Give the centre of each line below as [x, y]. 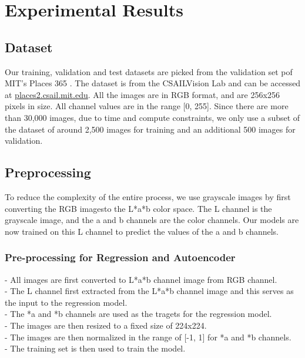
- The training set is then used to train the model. [95, 348]
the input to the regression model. [66, 302]
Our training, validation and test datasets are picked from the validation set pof [149, 71]
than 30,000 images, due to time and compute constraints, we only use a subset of [152, 117]
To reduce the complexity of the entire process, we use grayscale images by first [148, 196]
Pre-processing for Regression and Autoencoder [120, 257]
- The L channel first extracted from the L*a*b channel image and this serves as [149, 291]
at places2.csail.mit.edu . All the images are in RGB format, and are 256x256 [142, 94]
